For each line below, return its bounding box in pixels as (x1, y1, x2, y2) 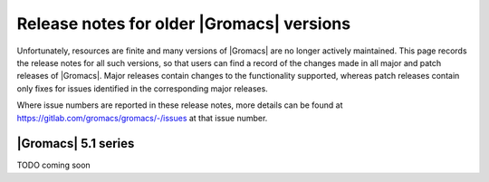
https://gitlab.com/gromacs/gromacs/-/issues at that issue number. (16, 112, 268, 123)
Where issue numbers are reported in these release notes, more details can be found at (16, 100, 343, 110)
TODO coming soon (16, 159, 91, 171)
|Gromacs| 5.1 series (16, 136, 135, 151)
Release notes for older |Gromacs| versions (16, 14, 351, 34)
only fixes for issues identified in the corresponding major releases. (16, 82, 269, 94)
